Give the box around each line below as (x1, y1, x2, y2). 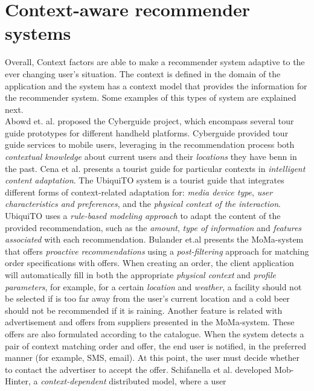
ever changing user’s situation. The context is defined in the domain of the (5, 67, 281, 80)
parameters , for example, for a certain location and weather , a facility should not (5, 280, 302, 293)
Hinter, (5, 375, 31, 387)
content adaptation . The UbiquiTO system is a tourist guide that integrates (5, 174, 284, 186)
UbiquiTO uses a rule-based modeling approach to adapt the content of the (5, 209, 281, 222)
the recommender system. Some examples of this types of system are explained (5, 91, 296, 104)
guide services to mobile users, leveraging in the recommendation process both (5, 138, 295, 151)
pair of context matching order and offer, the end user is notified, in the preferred (5, 339, 307, 352)
